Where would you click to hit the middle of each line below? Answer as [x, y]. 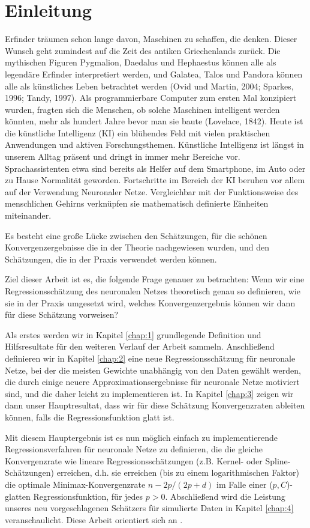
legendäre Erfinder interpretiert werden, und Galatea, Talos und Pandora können [154, 74]
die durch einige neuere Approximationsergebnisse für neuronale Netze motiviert [152, 382]
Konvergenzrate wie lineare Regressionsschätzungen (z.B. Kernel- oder [134, 460]
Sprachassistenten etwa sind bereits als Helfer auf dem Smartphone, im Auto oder [155, 168]
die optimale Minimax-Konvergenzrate [75, 484]
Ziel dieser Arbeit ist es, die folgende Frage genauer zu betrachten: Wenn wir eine [155, 279]
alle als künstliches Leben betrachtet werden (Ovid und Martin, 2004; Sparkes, [149, 86]
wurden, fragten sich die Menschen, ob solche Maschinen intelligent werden [142, 109]
